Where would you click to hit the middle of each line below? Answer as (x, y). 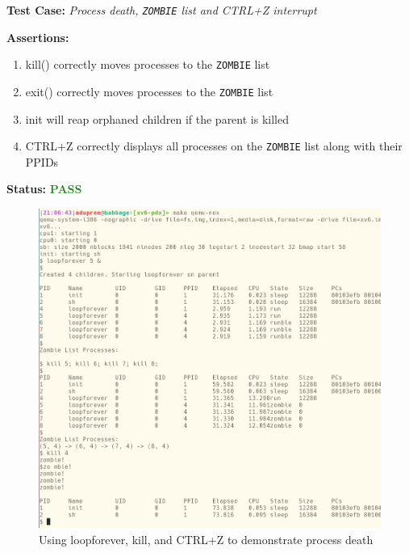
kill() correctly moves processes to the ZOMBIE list (148, 64)
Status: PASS (44, 189)
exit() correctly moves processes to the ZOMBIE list (149, 91)
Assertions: (38, 37)
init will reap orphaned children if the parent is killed (157, 118)
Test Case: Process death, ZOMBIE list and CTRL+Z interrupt (162, 10)
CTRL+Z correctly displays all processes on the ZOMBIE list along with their (214, 146)
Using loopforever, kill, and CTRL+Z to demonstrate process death (206, 539)
